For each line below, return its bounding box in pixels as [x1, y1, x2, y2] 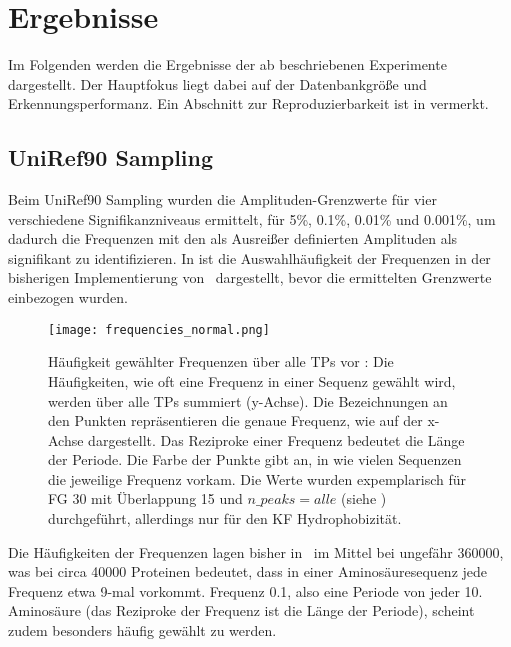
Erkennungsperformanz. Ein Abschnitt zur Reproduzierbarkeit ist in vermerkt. [8, 93, 489, 114]
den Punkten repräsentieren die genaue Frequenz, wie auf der [48, 410, 423, 431]
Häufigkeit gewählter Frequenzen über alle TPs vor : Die [48, 351, 394, 372]
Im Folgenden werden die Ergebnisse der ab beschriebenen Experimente [8, 54, 447, 75]
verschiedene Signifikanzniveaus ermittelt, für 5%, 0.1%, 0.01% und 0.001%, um [8, 208, 496, 229]
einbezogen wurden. [8, 287, 128, 308]
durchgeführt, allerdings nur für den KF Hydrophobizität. [48, 508, 402, 529]
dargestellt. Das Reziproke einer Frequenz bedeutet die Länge [88, 429, 465, 450]
